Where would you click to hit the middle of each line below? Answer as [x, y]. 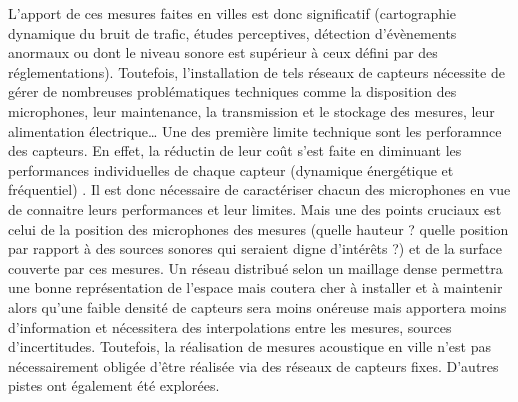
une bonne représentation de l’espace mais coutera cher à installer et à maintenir [255, 287]
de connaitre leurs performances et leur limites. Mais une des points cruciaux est [255, 208]
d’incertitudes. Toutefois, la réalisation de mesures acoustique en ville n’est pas [249, 346]
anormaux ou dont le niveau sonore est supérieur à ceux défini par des [223, 52]
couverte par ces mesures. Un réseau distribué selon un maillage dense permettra [255, 267]
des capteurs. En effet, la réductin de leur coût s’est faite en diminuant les [235, 150]
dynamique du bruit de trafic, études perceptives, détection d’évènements [232, 32]
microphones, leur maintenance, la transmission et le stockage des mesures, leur [251, 110]
